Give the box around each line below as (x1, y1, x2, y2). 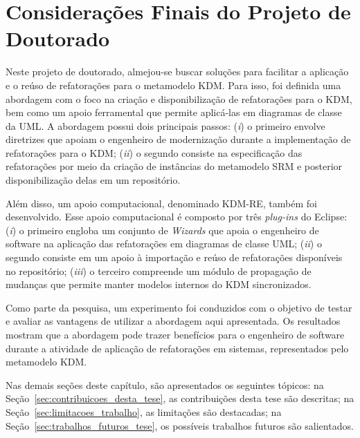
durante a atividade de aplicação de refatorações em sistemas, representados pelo (6, 341, 349, 355)
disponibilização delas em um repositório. (6, 173, 181, 187)
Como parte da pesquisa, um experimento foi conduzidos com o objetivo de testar (6, 300, 352, 314)
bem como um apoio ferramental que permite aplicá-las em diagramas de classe (6, 105, 342, 120)
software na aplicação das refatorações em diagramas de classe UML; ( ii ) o (6, 236, 322, 251)
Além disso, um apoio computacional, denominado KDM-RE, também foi (6, 196, 317, 210)
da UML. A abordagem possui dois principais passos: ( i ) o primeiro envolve (6, 118, 325, 133)
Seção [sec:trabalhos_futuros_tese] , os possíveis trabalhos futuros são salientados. (6, 418, 354, 432)
